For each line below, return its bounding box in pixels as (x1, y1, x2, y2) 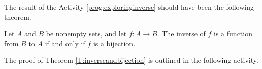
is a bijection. (93, 38, 136, 48)
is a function (214, 28, 252, 39)
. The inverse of (157, 28, 206, 39)
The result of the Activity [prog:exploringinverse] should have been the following (4, 2, 254, 12)
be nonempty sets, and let (46, 28, 127, 39)
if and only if (45, 38, 85, 48)
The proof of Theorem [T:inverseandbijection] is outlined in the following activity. (4, 55, 258, 65)
